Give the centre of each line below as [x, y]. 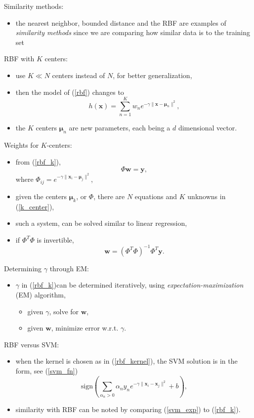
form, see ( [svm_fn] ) [47, 370]
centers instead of [79, 75]
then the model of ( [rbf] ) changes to [70, 92]
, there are [109, 196]
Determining [23, 268]
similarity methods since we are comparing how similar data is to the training [133, 32]
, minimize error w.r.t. [85, 328]
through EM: [69, 268]
